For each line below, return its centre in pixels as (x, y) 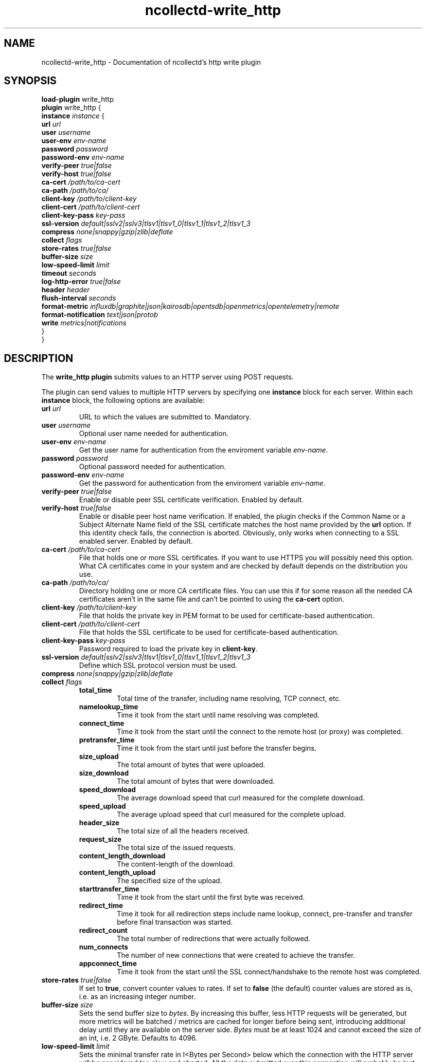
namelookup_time (109, 707)
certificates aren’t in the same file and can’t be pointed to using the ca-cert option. (212, 599)
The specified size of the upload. (169, 881)
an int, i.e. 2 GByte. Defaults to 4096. (138, 1038)
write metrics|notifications (84, 323)
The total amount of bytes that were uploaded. (191, 765)
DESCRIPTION (39, 358)
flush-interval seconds (79, 298)
